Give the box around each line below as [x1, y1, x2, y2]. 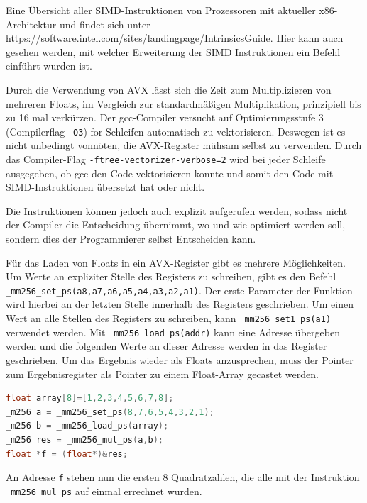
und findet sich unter [59, 16, 150, 31]
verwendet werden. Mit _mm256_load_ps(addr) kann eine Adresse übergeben [6, 324, 340, 339]
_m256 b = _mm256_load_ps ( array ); [6, 421, 169, 431]
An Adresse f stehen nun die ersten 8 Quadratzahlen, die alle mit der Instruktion [6, 470, 360, 485]
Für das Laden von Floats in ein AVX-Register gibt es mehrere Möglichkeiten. [6, 255, 346, 270]
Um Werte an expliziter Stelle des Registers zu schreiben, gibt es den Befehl [6, 269, 336, 284]
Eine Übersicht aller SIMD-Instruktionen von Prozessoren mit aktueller [6, 3, 316, 17]
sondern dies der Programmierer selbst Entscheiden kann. [6, 231, 256, 246]
